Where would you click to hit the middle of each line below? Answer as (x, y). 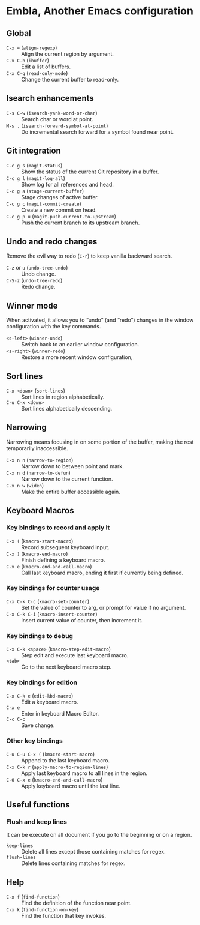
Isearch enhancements (50, 98)
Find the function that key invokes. (64, 916)
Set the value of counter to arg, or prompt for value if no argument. (104, 607)
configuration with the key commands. (54, 327)
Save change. (38, 725)
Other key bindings (34, 741)
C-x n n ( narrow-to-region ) (40, 460)
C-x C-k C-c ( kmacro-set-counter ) (48, 601)
